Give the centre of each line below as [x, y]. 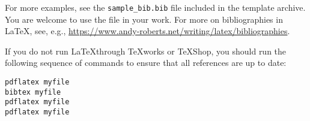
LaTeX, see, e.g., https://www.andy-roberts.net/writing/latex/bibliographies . [147, 31]
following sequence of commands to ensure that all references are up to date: [146, 63]
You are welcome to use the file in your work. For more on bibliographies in [144, 19]
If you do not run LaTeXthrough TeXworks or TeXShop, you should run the [146, 51]
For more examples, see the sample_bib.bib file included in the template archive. [155, 7]
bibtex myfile [33, 92]
